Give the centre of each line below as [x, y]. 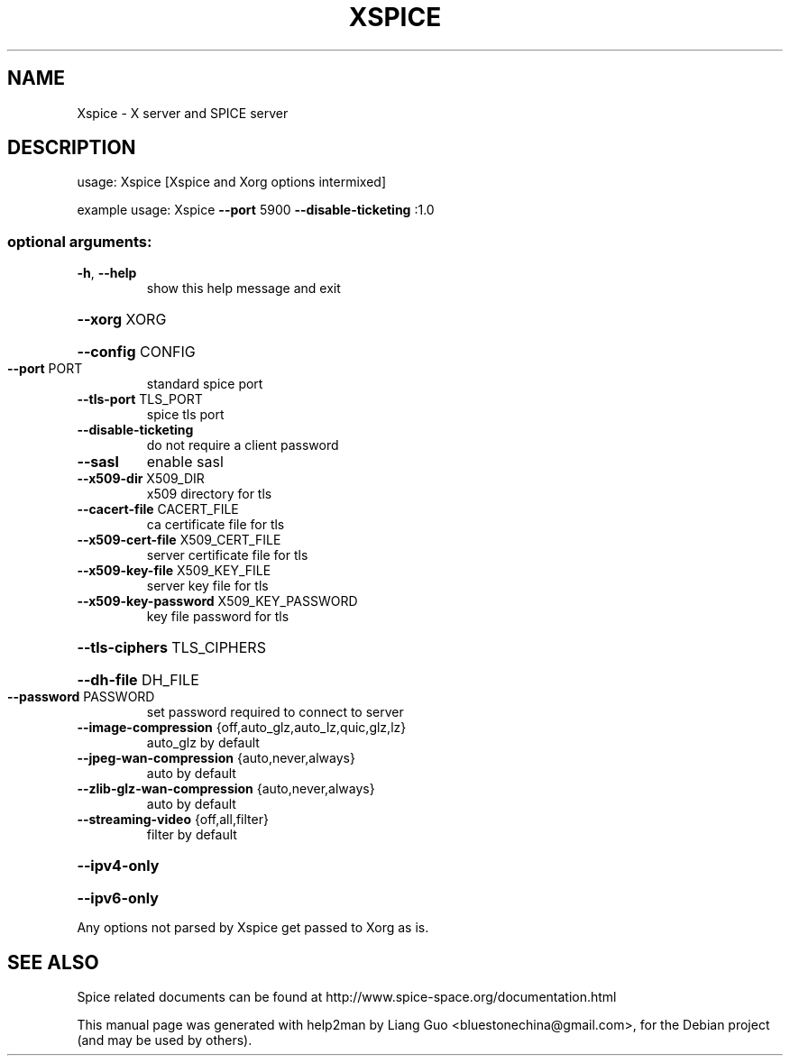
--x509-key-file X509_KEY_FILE [174, 571]
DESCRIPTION [72, 148]
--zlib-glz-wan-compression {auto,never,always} [226, 789]
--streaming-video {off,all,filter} [173, 820]
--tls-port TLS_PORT [140, 399]
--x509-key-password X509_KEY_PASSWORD [217, 601]
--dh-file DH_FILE [138, 680]
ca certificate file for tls [216, 525]
